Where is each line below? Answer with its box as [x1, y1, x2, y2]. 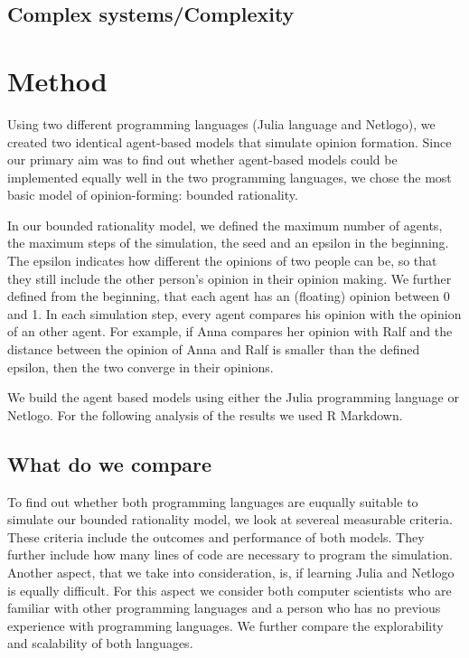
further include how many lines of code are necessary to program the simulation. [7, 545, 453, 564]
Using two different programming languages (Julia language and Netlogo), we [7, 114, 436, 133]
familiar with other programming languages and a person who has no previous [7, 598, 441, 617]
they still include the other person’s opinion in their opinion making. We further [7, 268, 452, 287]
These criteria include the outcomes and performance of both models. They [7, 527, 425, 546]
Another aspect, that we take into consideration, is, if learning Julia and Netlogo [7, 562, 455, 581]
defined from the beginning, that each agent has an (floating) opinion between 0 [7, 287, 450, 305]
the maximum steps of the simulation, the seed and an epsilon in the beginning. [7, 233, 449, 252]
